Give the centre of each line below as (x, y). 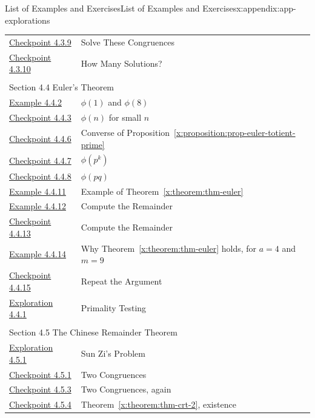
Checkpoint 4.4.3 (40, 117)
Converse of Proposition (125, 132)
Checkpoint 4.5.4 (40, 404)
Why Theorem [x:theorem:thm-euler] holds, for (169, 248)
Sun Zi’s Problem (113, 353)
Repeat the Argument (121, 281)
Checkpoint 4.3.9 (40, 42)
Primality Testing (114, 308)
